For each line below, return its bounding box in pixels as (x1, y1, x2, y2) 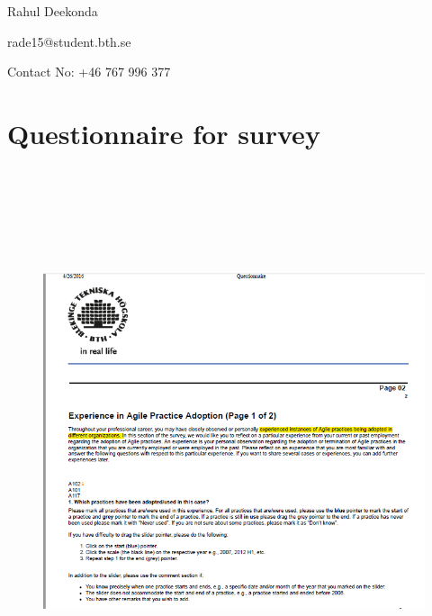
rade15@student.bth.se (7, 32, 131, 50)
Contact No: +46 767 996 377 (7, 62, 171, 81)
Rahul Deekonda (7, 2, 98, 20)
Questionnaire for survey (7, 114, 320, 151)
